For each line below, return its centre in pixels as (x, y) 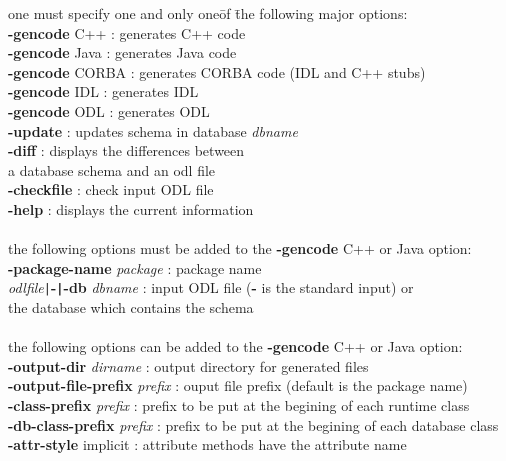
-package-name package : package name (135, 267)
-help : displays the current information (131, 208)
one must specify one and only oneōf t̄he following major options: (208, 13)
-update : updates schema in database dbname (153, 130)
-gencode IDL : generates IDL (103, 91)
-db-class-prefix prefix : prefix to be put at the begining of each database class (253, 424)
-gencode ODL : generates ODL (109, 110)
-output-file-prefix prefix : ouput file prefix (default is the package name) (238, 385)
